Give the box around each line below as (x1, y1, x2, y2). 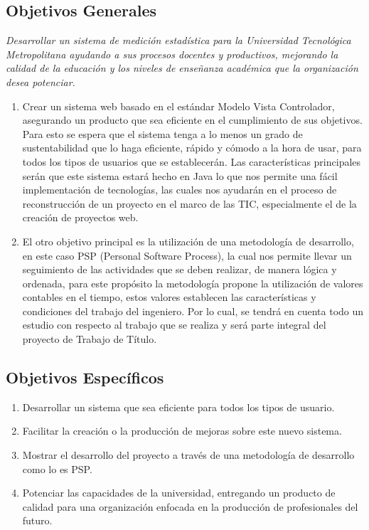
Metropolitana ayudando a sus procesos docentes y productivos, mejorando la (6, 46, 338, 61)
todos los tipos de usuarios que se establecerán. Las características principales (22, 154, 361, 169)
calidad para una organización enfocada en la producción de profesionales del (22, 499, 358, 514)
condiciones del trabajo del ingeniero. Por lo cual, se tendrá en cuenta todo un (22, 303, 364, 318)
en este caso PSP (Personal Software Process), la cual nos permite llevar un (22, 248, 352, 263)
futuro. (22, 513, 53, 528)
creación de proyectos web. (22, 210, 139, 225)
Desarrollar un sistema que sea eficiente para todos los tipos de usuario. (22, 399, 335, 414)
